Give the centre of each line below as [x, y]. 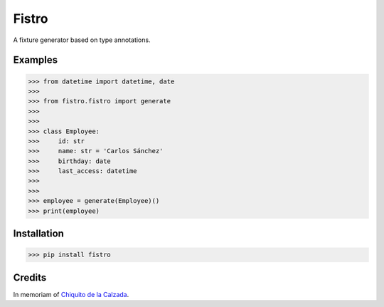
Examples [36, 60]
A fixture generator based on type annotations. [82, 40]
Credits [30, 277]
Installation [38, 234]
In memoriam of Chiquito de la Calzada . [71, 294]
